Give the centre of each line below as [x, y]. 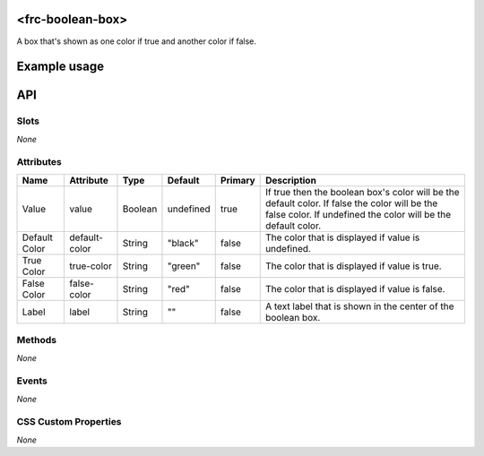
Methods [37, 340]
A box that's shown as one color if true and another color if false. [137, 41]
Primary [238, 180]
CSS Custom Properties [69, 422]
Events [32, 381]
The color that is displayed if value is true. [354, 266]
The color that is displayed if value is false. [355, 288]
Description [291, 180]
